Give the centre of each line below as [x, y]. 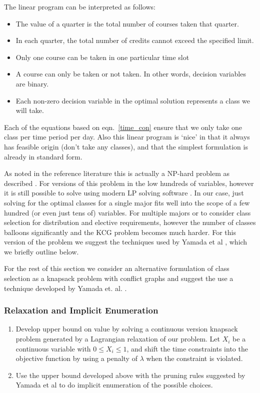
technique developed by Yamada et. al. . [65, 288]
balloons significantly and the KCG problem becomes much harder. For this [120, 232]
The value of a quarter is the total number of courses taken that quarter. [127, 23]
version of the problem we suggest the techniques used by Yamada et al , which [126, 242]
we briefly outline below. [41, 251]
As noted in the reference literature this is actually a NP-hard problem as [117, 173]
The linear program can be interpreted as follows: [80, 6]
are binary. [32, 83]
